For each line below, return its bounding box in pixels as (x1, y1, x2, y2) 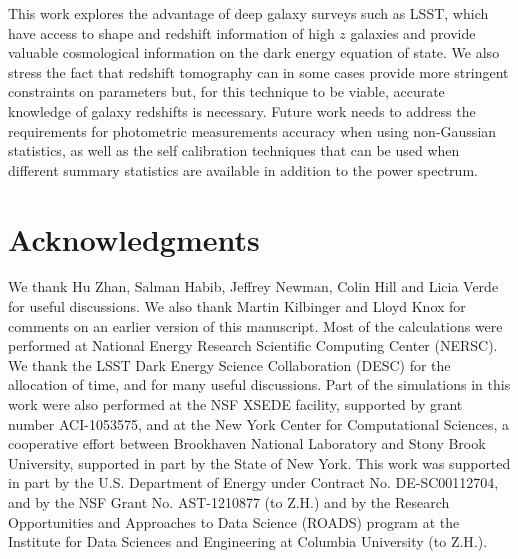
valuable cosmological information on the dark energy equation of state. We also (8, 42, 500, 63)
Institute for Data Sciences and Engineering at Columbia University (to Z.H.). (8, 531, 488, 552)
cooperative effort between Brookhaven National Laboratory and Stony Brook (8, 433, 486, 454)
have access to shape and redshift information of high (8, 22, 335, 43)
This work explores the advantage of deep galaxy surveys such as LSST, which (8, 3, 489, 23)
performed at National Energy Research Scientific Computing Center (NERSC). (8, 335, 498, 356)
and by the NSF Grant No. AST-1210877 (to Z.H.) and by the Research (8, 492, 450, 512)
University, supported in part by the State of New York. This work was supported (8, 452, 511, 473)
